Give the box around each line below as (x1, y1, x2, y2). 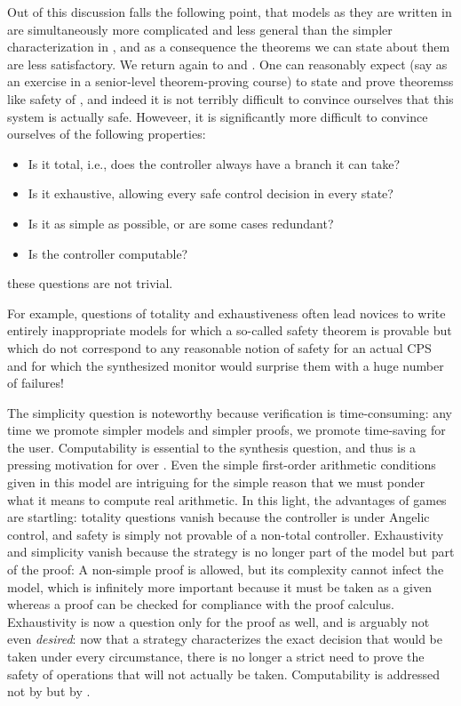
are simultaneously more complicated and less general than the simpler (7, 20, 393, 38)
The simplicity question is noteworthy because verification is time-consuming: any (7, 403, 453, 421)
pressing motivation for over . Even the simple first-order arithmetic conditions (7, 455, 436, 474)
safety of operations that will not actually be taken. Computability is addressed (7, 664, 440, 683)
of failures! (7, 373, 64, 392)
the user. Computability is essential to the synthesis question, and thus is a (7, 437, 417, 456)
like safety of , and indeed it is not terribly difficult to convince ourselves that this (7, 89, 454, 108)
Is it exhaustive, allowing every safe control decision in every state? (28, 184, 393, 203)
